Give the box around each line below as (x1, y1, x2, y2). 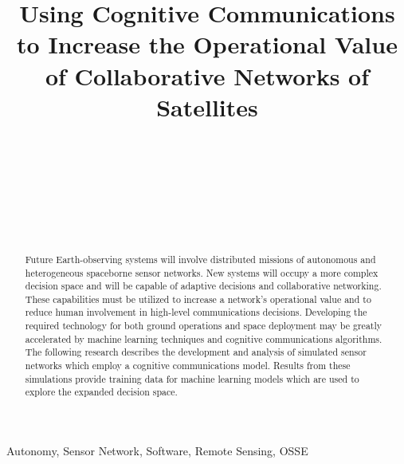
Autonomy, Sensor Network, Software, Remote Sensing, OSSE (6, 442, 308, 459)
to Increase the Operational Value (17, 28, 398, 61)
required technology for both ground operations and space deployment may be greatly (25, 319, 382, 332)
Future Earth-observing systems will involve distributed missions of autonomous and (25, 252, 376, 265)
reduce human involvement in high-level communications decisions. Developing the (25, 305, 367, 319)
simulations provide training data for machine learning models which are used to (25, 372, 359, 385)
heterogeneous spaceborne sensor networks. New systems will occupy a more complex (25, 265, 379, 279)
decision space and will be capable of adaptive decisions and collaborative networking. (25, 279, 382, 293)
